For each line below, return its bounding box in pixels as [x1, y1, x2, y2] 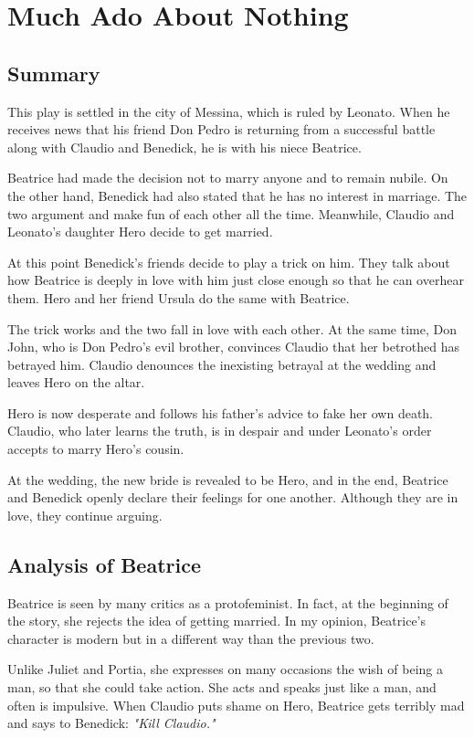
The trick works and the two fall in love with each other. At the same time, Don [7, 319, 457, 338]
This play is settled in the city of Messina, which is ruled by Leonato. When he [7, 101, 450, 121]
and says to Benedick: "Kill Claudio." [7, 713, 216, 733]
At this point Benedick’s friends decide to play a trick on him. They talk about [7, 252, 450, 271]
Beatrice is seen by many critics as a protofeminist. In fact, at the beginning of [7, 593, 448, 612]
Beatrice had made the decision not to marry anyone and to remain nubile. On [7, 168, 448, 187]
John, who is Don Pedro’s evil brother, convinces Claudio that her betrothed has [7, 337, 460, 356]
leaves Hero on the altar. [7, 373, 145, 392]
